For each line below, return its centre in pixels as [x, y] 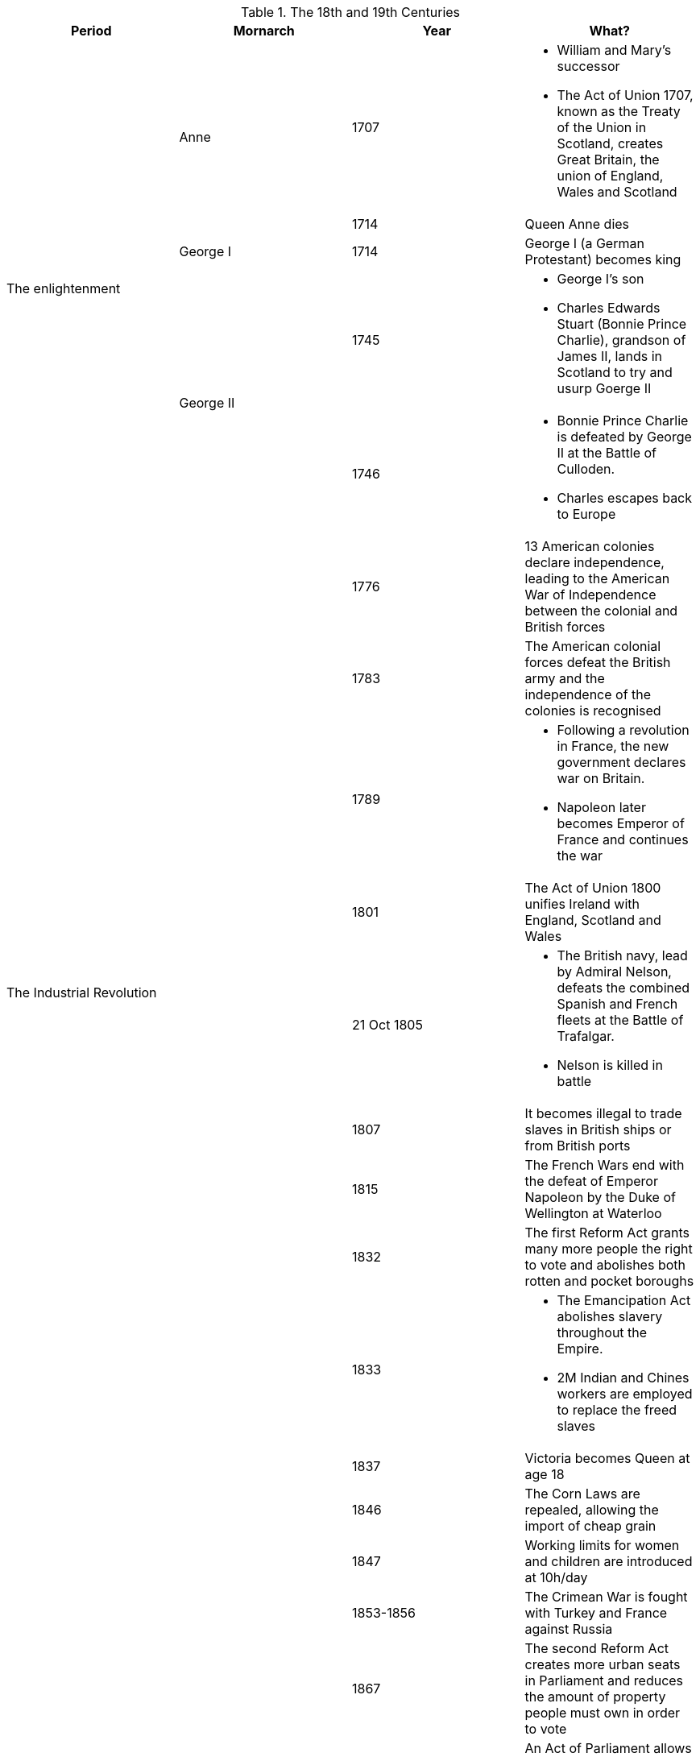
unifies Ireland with [582, 904]
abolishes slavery [610, 1316]
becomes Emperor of [621, 823]
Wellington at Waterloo [593, 1213]
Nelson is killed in [610, 1065]
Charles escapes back [625, 498]
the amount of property [595, 1697]
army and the [565, 678]
